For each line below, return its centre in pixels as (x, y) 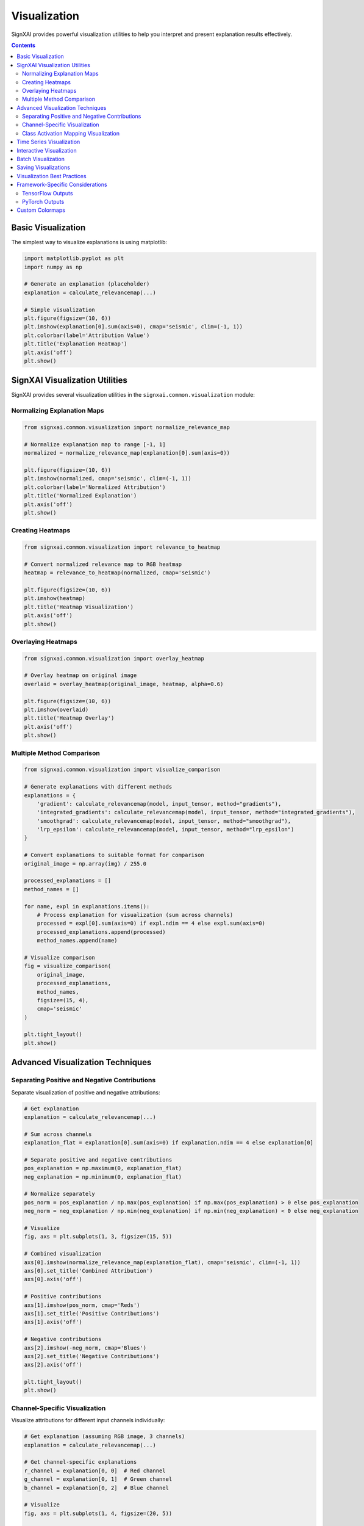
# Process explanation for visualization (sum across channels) (135, 915)
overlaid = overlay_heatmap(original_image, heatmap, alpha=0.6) (124, 684)
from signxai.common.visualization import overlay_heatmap (114, 658)
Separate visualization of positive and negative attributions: (86, 1092)
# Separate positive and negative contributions (98, 1159)
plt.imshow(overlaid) (56, 710)
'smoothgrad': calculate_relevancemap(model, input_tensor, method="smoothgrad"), (164, 821)
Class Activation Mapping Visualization (71, 133)
